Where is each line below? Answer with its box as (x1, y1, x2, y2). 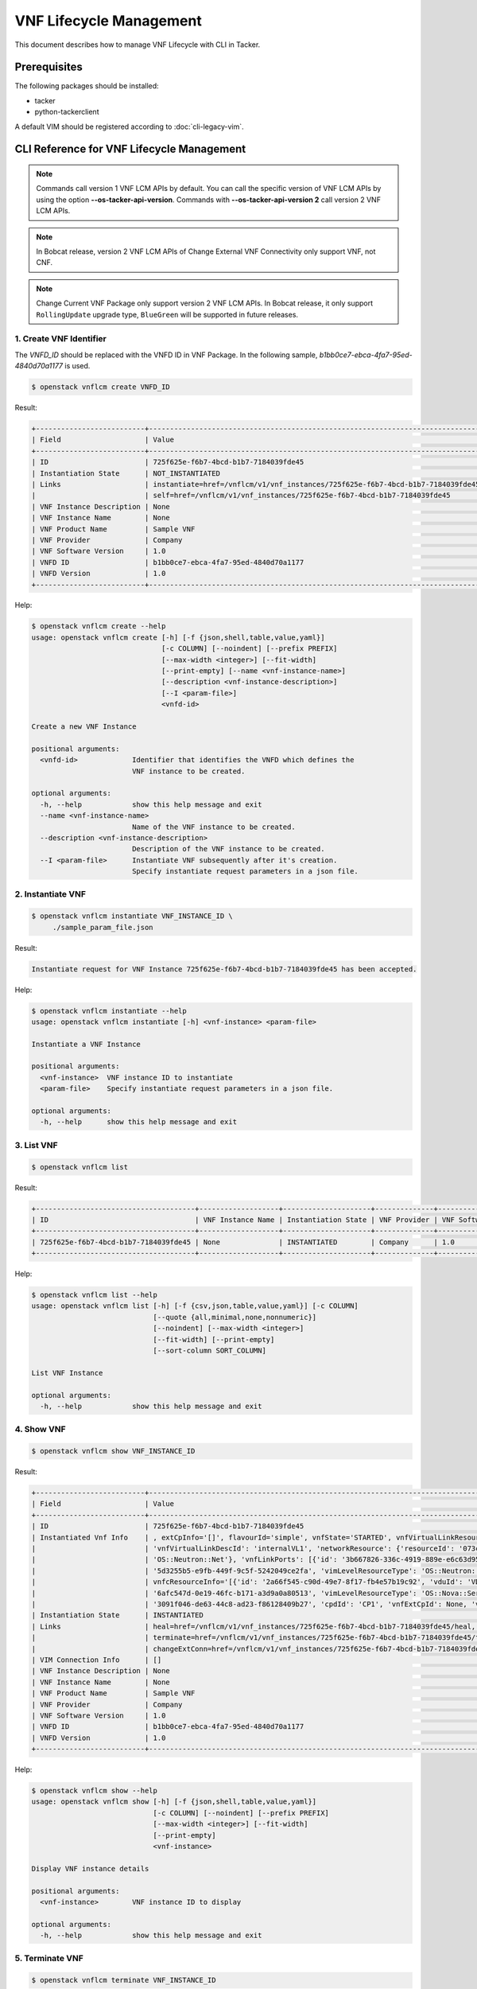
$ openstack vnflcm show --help (31, 1786, 158, 1796)
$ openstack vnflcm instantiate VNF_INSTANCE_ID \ (31, 912, 234, 921)
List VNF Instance (31, 1368, 103, 1377)
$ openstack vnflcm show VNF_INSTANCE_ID (31, 1446, 196, 1456)
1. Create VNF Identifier (14, 333, 107, 344)
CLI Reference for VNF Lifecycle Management (14, 142, 246, 156)
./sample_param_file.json (52, 923, 154, 932)
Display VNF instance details (31, 1864, 149, 1873)
